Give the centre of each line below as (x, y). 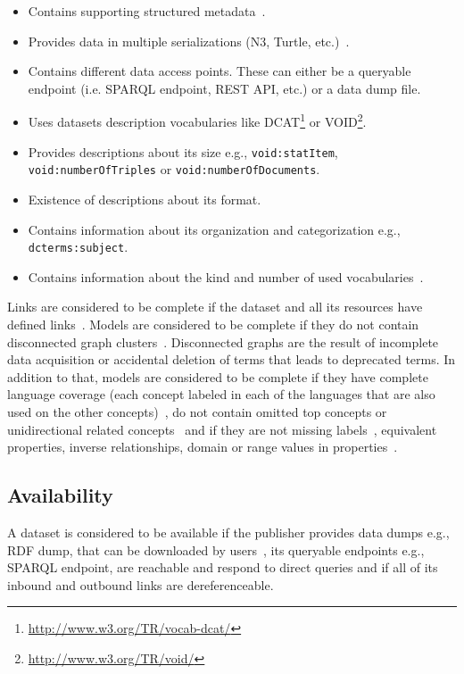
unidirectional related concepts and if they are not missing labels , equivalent (222, 429)
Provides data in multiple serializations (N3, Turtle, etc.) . (189, 41)
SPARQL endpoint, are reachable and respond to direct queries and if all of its (223, 567)
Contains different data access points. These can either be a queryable (220, 71)
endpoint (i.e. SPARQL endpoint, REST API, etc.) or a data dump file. (224, 88)
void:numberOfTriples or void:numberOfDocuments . (174, 169)
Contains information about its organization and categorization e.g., (214, 229)
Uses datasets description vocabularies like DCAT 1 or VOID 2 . (197, 121)
